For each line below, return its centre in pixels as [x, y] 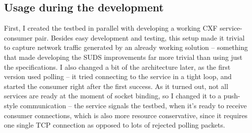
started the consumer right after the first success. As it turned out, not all [116, 86]
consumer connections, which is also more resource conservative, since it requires [126, 115]
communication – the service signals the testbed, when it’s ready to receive [133, 105]
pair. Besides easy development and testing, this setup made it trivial [140, 37]
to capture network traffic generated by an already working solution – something [126, 47]
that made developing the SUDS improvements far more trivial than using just [123, 57]
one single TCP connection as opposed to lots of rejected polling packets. [115, 125]
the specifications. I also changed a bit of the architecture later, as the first [117, 66]
